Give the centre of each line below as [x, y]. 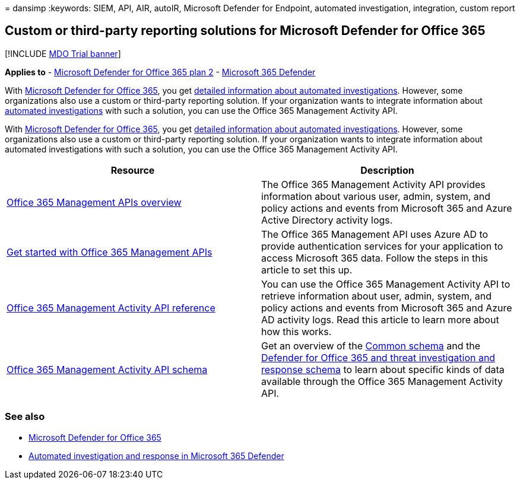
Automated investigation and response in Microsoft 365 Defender [156, 456]
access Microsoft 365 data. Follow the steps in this [375, 258]
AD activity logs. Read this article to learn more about [380, 319]
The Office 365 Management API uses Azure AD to [375, 234]
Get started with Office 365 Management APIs [110, 252]
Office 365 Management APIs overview [94, 202]
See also [25, 417]
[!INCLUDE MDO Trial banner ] [63, 53]
